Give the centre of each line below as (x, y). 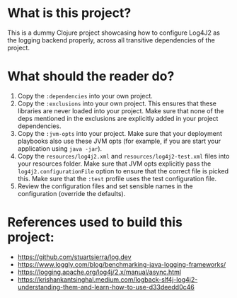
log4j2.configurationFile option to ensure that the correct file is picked (123, 171)
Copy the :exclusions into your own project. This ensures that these (117, 103)
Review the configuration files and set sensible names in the (105, 186)
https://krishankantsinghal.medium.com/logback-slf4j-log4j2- (108, 279)
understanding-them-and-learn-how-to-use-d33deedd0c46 (106, 287)
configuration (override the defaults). (71, 193)
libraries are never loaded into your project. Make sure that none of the (121, 110)
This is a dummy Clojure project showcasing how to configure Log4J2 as (114, 33)
